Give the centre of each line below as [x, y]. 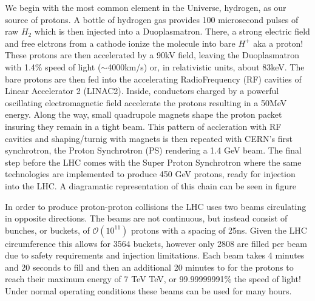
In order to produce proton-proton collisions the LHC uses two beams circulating [156, 206]
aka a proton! [278, 43]
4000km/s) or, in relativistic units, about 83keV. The [206, 66]
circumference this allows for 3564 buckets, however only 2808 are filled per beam [156, 243]
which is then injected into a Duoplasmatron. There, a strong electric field [172, 31]
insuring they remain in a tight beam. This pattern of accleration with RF [143, 126]
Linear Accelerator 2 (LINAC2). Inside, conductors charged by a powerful [142, 91]
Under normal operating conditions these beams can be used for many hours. [148, 291]
